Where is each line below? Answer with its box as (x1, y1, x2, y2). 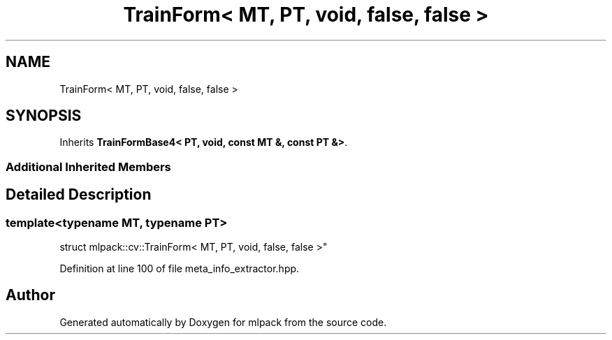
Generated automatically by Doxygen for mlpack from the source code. (59, 316, 387, 328)
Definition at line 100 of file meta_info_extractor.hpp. (59, 263, 300, 275)
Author (6, 286, 55, 304)
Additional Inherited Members (6, 159, 171, 174)
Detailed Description (6, 186, 152, 204)
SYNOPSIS (6, 107, 82, 125)
